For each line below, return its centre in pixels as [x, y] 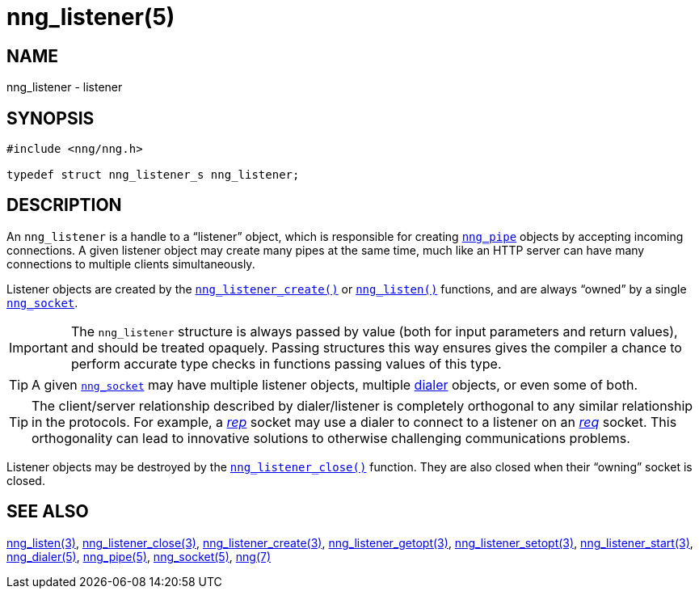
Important [38, 347]
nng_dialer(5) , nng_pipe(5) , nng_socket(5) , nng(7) [139, 556]
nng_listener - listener [65, 87]
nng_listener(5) [91, 17]
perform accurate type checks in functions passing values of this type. [286, 363]
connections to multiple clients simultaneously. [131, 264]
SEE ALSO [48, 512]
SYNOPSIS [51, 118]
